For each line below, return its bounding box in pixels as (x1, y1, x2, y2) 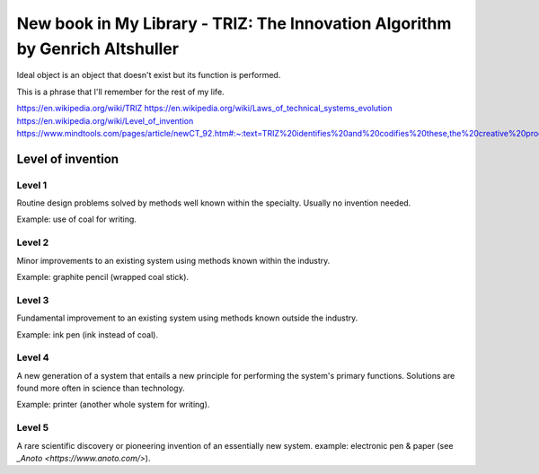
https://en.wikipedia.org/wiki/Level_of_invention (16, 115, 194, 126)
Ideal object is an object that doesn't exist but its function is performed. (16, 70, 281, 81)
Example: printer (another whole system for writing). (16, 399, 210, 410)
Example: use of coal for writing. (16, 214, 137, 224)
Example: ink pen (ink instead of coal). (16, 329, 159, 340)
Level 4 (16, 351, 49, 364)
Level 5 (16, 422, 49, 434)
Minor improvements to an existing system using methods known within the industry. (16, 255, 331, 266)
